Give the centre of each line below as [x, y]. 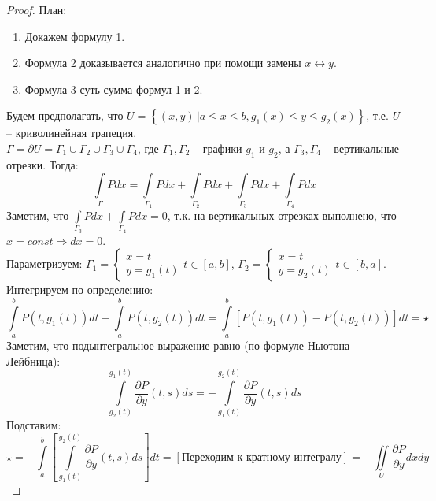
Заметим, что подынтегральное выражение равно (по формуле [155, 345]
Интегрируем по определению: [80, 289]
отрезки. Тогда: [42, 164]
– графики [218, 148]
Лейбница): [33, 360]
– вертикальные [362, 148]
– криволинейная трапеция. [72, 133]
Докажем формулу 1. [75, 36]
